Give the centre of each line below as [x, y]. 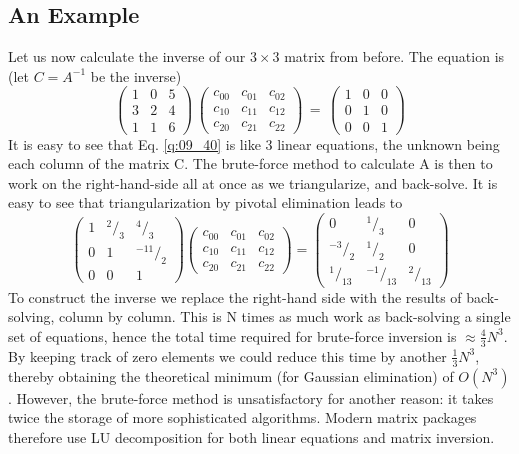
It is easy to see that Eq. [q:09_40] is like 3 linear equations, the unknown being [254, 143]
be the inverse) [136, 75]
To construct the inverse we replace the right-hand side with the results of [235, 296]
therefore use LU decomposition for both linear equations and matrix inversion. [251, 436]
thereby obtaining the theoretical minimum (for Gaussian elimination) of [231, 375]
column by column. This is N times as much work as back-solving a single [285, 316]
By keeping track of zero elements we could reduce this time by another [227, 355]
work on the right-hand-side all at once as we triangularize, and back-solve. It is [253, 182]
